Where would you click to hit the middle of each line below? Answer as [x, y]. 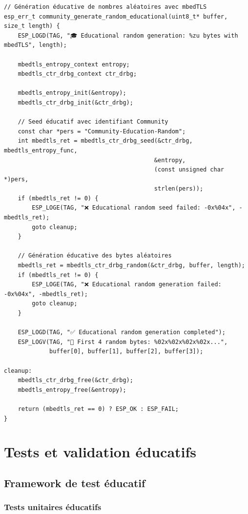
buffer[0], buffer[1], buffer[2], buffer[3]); [126, 352]
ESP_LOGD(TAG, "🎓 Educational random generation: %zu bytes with [128, 35]
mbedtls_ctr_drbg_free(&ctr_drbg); [75, 380]
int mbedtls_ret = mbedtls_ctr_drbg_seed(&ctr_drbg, [105, 141]
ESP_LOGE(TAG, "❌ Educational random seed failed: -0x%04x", [134, 208]
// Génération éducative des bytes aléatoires [95, 256]
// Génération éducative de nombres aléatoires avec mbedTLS [105, 7]
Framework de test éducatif [75, 482]
